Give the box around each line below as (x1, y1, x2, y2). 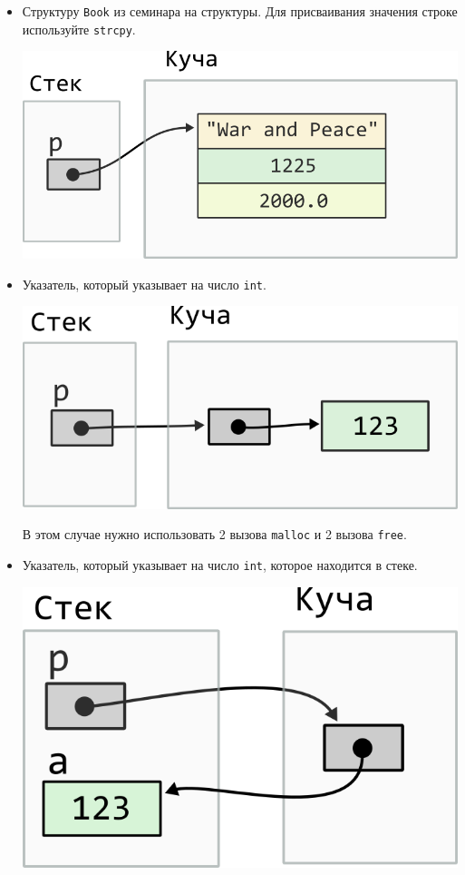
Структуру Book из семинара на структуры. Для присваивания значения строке (22, 2, 458, 20)
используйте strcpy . (22, 19, 136, 38)
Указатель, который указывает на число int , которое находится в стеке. (22, 555, 418, 575)
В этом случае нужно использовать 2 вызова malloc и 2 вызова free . (22, 525, 407, 544)
